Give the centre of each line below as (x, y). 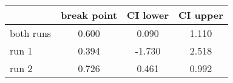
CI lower (148, 15)
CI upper (201, 15)
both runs (31, 33)
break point (89, 15)
